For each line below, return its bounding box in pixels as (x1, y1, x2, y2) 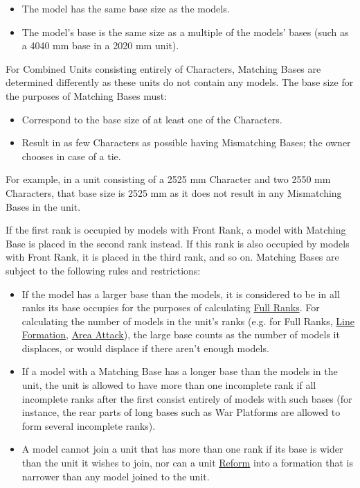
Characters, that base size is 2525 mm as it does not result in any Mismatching (6, 185, 342, 200)
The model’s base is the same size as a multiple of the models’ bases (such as (21, 24, 349, 39)
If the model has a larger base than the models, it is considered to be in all (21, 286, 340, 301)
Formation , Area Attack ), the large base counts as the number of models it (21, 327, 340, 342)
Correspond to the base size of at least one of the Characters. (21, 112, 282, 126)
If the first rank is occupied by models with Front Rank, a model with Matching (6, 223, 346, 237)
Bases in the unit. (6, 199, 81, 214)
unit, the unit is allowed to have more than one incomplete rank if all (21, 378, 316, 392)
